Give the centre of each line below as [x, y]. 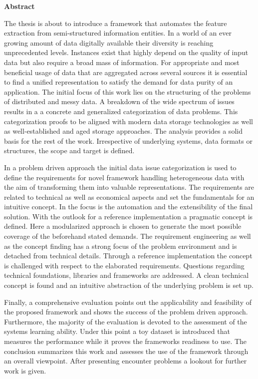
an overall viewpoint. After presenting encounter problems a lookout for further [126, 361]
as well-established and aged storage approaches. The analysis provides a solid [123, 131]
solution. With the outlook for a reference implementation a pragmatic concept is [129, 216]
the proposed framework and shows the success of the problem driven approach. [126, 312]
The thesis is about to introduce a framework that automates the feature [116, 23]
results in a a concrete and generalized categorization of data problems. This [121, 111]
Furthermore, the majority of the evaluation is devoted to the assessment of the [126, 321]
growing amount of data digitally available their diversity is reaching [109, 42]
